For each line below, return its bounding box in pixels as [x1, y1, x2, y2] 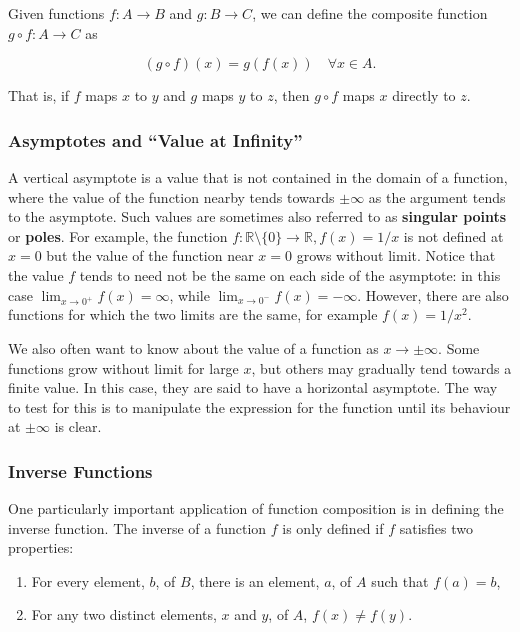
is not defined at [403, 225, 504, 246]
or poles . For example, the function [8, 225, 228, 246]
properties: [8, 537, 74, 558]
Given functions [8, 3, 105, 23]
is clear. [54, 416, 102, 437]
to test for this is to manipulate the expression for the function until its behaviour [8, 396, 511, 417]
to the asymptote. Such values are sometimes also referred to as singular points [8, 206, 507, 227]
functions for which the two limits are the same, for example [8, 304, 378, 325]
